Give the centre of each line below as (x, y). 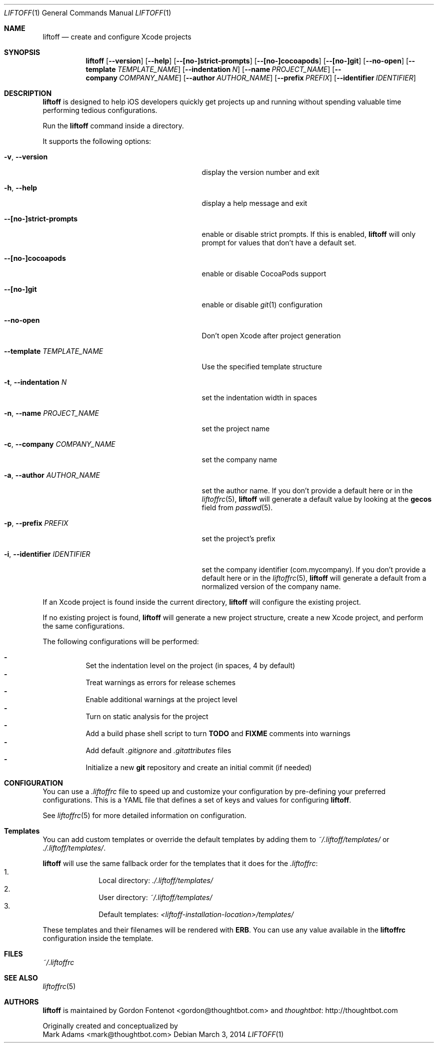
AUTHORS (21, 1002)
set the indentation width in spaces (259, 398)
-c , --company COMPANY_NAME (60, 444)
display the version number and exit (260, 172)
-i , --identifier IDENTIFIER (47, 554)
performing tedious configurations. (100, 110)
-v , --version (26, 157)
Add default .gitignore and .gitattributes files (158, 750)
